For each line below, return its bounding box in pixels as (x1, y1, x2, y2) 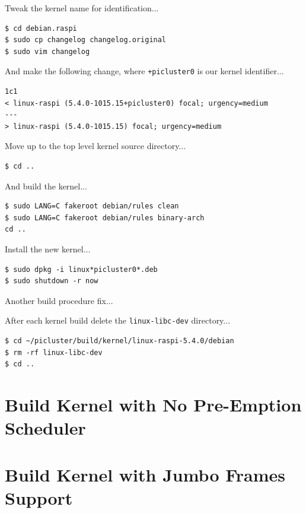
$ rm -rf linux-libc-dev (5, 348, 103, 357)
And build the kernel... (5, 179, 87, 192)
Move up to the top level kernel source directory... (5, 140, 186, 152)
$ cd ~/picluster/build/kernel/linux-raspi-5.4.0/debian (5, 337, 234, 345)
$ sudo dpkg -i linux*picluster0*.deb (5, 265, 158, 274)
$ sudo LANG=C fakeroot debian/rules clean (5, 202, 179, 211)
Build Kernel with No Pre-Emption (5, 392, 302, 416)
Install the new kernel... (5, 242, 91, 255)
